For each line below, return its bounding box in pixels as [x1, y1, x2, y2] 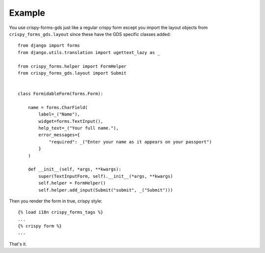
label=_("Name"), [38, 112, 80, 117]
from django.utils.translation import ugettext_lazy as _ [18, 50, 160, 55]
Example [9, 7, 45, 18]
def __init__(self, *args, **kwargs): [27, 167, 122, 172]
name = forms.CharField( [27, 105, 88, 110]
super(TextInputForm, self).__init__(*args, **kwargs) [38, 173, 173, 179]
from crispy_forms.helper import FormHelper [18, 63, 127, 69]
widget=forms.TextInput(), [38, 118, 104, 124]
